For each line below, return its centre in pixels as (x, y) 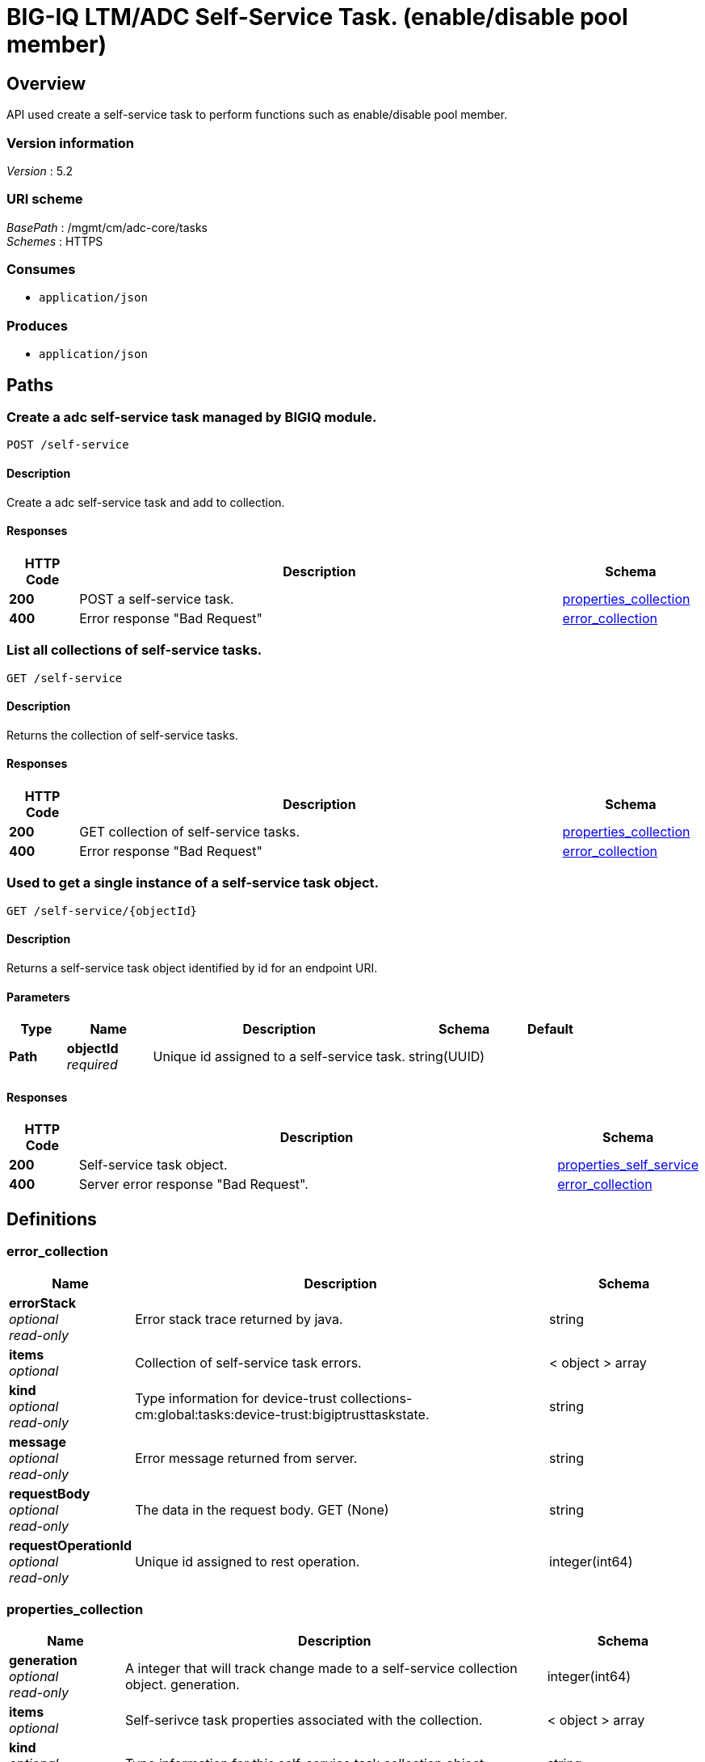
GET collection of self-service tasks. (190, 832)
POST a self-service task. (157, 599)
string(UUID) (447, 1057)
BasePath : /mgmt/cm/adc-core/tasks (107, 227)
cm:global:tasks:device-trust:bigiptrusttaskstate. (282, 1414)
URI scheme (45, 199)
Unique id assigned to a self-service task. (279, 1057)
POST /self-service (68, 445)
